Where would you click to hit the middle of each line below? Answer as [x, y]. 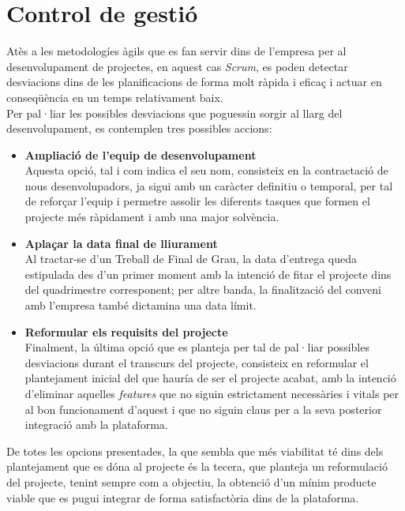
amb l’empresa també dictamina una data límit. [141, 305]
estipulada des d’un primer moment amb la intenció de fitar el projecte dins [208, 274]
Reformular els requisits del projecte [126, 331]
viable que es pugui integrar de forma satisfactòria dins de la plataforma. [183, 497]
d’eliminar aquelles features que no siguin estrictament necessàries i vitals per [212, 393]
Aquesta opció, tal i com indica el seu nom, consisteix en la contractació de [206, 170]
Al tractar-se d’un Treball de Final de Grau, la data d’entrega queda [191, 259]
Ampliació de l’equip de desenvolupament [141, 154]
